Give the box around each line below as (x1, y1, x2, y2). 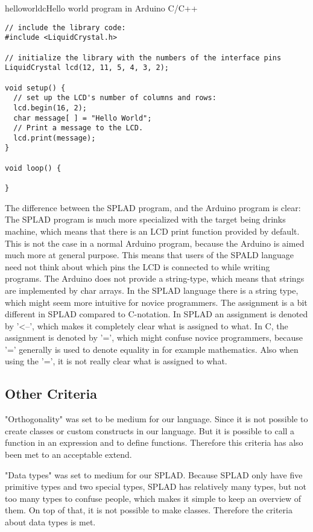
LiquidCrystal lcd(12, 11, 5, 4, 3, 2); (5, 63, 169, 72)
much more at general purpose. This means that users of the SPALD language (5, 249, 294, 261)
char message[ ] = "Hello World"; (13, 113, 152, 122)
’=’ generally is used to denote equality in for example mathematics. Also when (5, 343, 299, 355)
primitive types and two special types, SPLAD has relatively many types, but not (5, 480, 306, 493)
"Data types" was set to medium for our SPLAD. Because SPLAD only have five (5, 468, 303, 481)
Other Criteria (5, 384, 97, 403)
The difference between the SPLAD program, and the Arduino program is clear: (5, 201, 301, 214)
